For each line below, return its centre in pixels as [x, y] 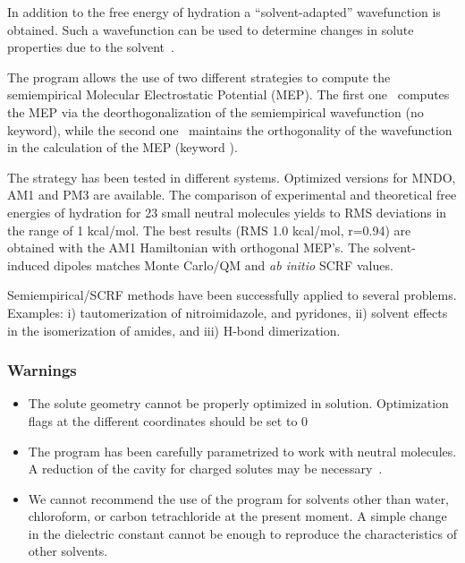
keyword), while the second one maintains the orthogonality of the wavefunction [230, 129]
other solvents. [68, 551]
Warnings [42, 370]
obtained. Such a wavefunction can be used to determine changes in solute [211, 29]
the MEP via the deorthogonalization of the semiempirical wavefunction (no [216, 111]
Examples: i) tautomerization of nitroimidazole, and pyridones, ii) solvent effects [228, 312]
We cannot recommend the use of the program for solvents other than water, [239, 498]
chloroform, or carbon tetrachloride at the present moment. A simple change [237, 516]
